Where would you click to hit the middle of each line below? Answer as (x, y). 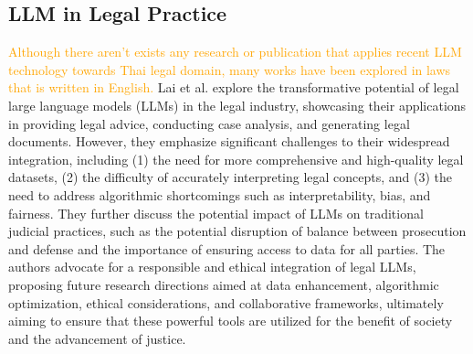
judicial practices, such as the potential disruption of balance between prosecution (237, 231)
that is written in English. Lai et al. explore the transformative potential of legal (234, 87)
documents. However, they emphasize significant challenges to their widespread (229, 141)
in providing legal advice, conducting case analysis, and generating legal (209, 123)
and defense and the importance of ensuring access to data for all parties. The (227, 248)
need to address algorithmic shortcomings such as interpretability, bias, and (220, 194)
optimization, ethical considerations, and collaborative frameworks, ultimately (226, 302)
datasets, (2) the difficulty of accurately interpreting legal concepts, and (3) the (231, 177)
